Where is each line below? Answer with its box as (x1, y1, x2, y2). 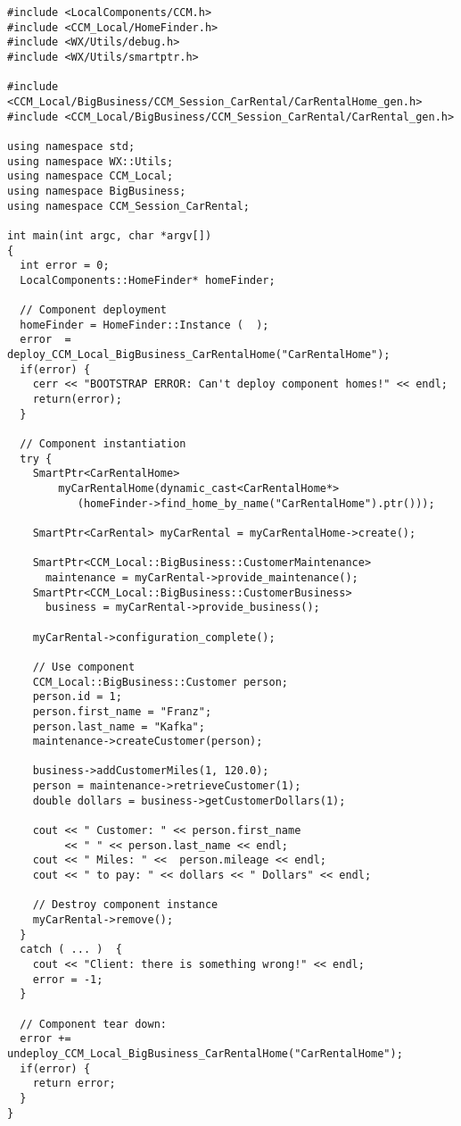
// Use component (32, 660, 136, 673)
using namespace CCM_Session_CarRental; (7, 199, 251, 213)
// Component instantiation (20, 438, 186, 451)
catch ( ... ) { (20, 943, 122, 956)
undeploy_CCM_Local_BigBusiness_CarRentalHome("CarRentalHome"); (7, 1047, 403, 1060)
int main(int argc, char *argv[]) (7, 229, 212, 242)
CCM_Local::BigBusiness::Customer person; (32, 675, 288, 688)
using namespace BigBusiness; (7, 184, 186, 197)
